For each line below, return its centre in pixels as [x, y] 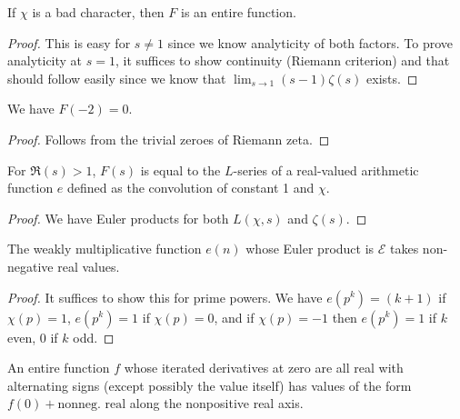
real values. [89, 266]
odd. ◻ [94, 337]
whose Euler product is [310, 249]
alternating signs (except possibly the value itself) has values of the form [210, 385]
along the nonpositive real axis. [216, 403]
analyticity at [45, 60]
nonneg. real [92, 405]
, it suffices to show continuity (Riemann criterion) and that [282, 60]
